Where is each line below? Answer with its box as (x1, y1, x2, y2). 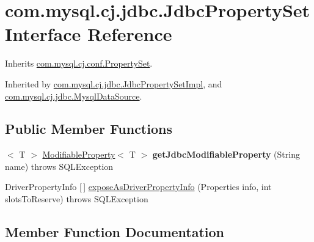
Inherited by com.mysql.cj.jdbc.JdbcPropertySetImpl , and (5, 77, 222, 90)
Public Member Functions (5, 119, 172, 138)
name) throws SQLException (5, 159, 114, 172)
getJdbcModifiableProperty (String (152, 148, 300, 161)
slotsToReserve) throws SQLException (5, 193, 148, 205)
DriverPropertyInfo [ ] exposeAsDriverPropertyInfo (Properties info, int (5, 180, 272, 193)
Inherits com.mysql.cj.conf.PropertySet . (5, 57, 153, 70)
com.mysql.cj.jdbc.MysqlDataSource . (5, 89, 142, 102)
